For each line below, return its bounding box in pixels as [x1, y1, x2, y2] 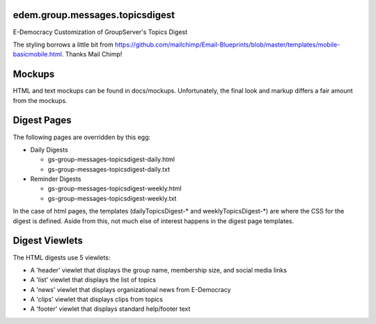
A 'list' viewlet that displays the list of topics [30, 275, 157, 284]
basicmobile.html [13, 50, 63, 58]
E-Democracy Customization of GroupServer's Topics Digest [13, 28, 188, 36]
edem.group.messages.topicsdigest [13, 9, 175, 21]
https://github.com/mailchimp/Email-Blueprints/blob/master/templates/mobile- [115, 40, 340, 49]
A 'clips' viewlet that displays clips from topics [30, 295, 164, 304]
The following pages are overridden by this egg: [13, 133, 151, 141]
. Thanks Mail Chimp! [61, 50, 123, 58]
